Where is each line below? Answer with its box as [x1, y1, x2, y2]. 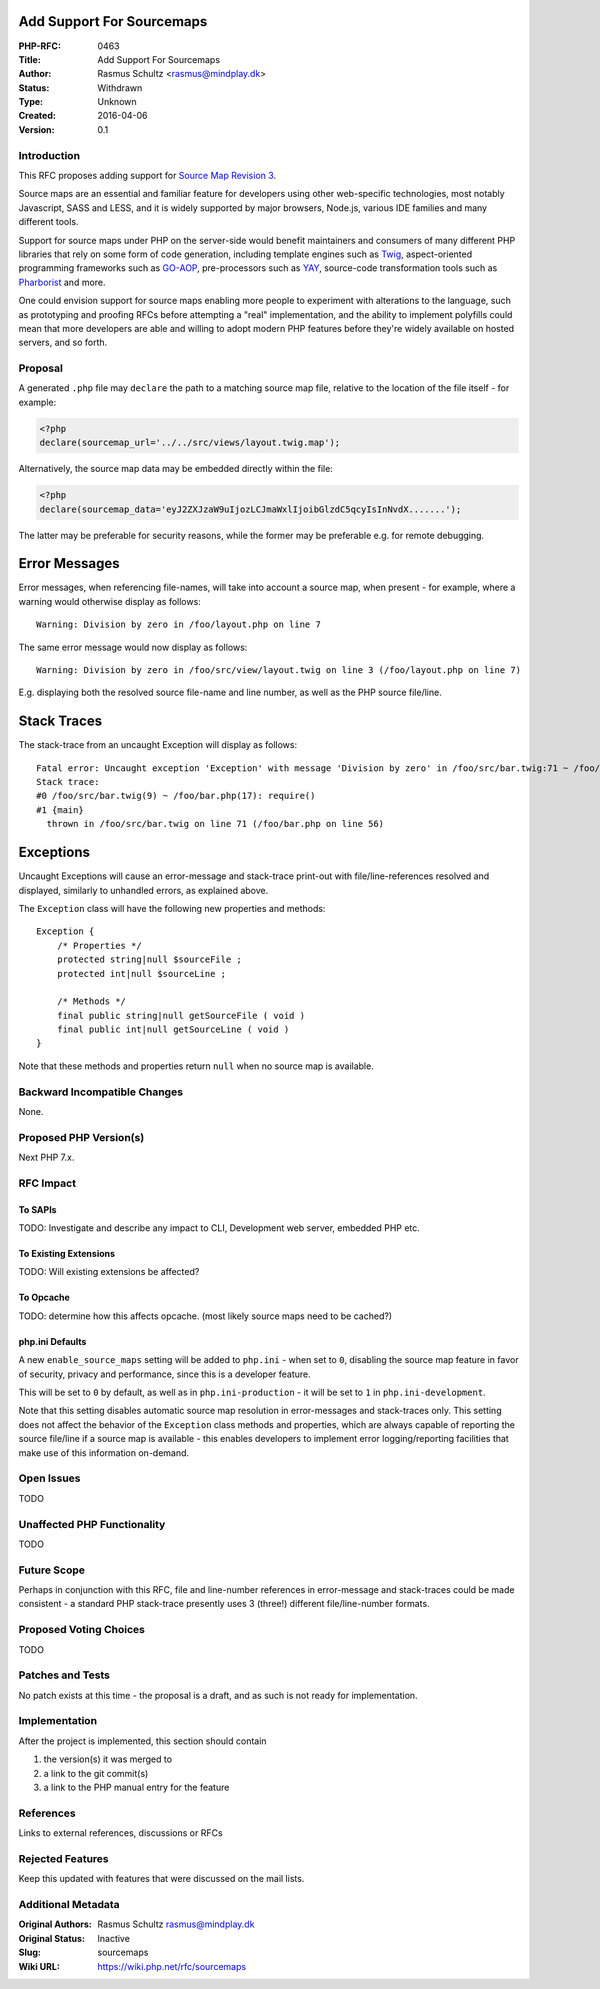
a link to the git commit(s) [43, 1767, 149, 1779]
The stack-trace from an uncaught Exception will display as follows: [18, 739, 298, 751]
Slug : [18, 1946, 42, 1959]
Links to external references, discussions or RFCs [18, 1827, 224, 1839]
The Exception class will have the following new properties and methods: [18, 902, 326, 914]
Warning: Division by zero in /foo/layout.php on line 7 [36, 619, 322, 630]
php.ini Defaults [18, 1335, 87, 1347]
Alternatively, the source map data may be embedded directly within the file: [18, 463, 334, 475]
